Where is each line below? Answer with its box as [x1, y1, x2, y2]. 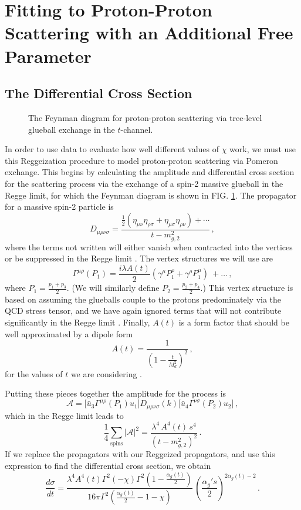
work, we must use [229, 143, 296, 155]
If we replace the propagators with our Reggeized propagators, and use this [5, 448, 275, 460]
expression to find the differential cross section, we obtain [5, 459, 211, 471]
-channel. [120, 123, 153, 135]
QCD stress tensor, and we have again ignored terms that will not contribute [5, 304, 282, 317]
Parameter [5, 43, 92, 68]
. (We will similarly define [66, 281, 160, 294]
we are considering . [70, 367, 142, 380]
